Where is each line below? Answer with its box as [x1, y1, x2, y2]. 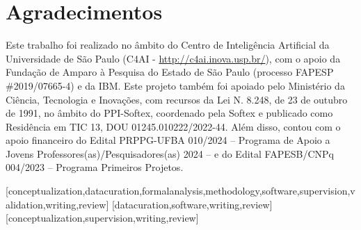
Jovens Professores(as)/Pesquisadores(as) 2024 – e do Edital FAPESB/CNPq [6, 146, 334, 161]
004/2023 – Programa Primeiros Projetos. [6, 160, 184, 174]
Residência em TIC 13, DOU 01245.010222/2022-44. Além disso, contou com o [6, 119, 341, 133]
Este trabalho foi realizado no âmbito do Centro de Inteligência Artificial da [6, 38, 330, 52]
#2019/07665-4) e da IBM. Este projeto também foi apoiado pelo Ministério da [6, 78, 345, 92]
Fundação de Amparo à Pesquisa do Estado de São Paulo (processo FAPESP [6, 65, 334, 79]
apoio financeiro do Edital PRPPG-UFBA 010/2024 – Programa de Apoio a [6, 133, 330, 147]
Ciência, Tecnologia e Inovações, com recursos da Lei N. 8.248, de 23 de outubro [6, 92, 348, 106]
